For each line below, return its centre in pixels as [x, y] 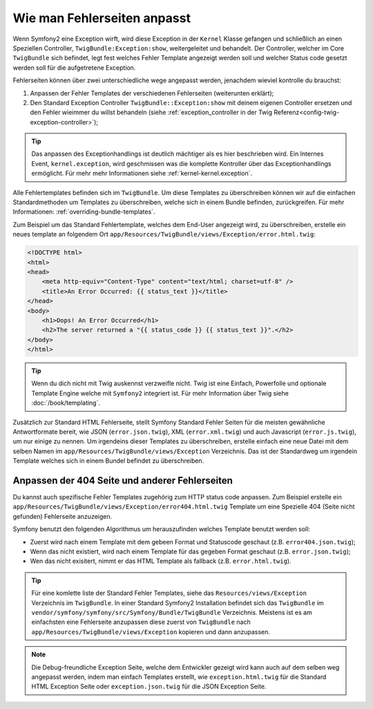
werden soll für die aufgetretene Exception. [74, 67]
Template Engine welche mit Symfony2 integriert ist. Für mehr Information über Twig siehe [160, 393]
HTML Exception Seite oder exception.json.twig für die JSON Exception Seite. [149, 687]
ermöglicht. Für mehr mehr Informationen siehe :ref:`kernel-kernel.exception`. [142, 174]
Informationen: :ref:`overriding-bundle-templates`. [84, 212]
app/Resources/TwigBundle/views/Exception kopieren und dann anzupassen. [151, 632]
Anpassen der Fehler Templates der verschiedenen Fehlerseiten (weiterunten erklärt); [152, 93]
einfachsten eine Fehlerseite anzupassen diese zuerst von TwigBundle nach [141, 622]
